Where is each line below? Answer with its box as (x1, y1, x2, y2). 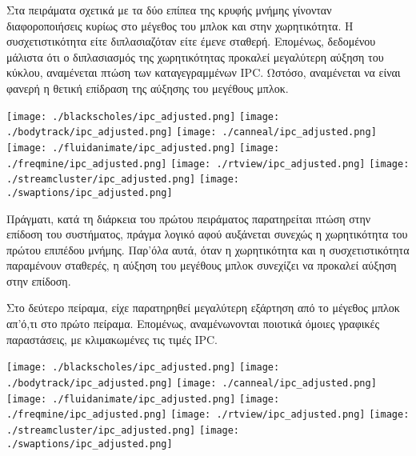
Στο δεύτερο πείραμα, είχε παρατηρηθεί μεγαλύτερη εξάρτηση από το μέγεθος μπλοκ (6, 299, 400, 316)
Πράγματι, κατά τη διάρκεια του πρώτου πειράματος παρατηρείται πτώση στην (6, 210, 371, 226)
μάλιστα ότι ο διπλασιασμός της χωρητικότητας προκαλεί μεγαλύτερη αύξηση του (6, 48, 384, 65)
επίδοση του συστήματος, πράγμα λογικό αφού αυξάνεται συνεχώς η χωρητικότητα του (6, 226, 408, 242)
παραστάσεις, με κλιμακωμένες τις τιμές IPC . (6, 330, 218, 347)
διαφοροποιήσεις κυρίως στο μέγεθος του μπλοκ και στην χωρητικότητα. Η (6, 17, 354, 34)
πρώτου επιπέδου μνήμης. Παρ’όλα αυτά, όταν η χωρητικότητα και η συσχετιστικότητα (6, 241, 410, 258)
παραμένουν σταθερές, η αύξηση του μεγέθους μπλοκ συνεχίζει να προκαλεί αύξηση (6, 257, 397, 274)
